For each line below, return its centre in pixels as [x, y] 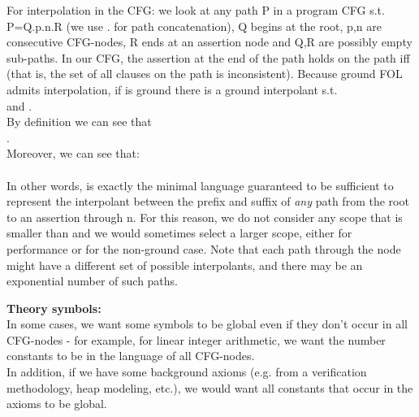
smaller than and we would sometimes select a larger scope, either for [179, 233]
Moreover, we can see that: [73, 153]
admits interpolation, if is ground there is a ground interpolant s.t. [172, 89]
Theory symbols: [54, 308]
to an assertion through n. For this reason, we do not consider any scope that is [205, 217]
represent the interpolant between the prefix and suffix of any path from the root [208, 201]
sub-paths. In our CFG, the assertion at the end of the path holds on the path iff [208, 57]
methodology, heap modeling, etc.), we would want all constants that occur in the [210, 387]
